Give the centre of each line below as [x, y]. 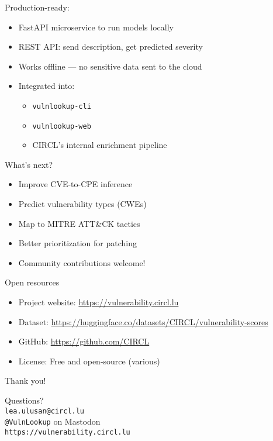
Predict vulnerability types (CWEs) [82, 204]
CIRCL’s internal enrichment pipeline [100, 145]
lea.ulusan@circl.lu [45, 411]
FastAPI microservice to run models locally [96, 27]
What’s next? [29, 164]
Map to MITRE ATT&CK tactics [79, 223]
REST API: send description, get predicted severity [110, 46]
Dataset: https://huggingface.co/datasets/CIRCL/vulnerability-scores [143, 321]
